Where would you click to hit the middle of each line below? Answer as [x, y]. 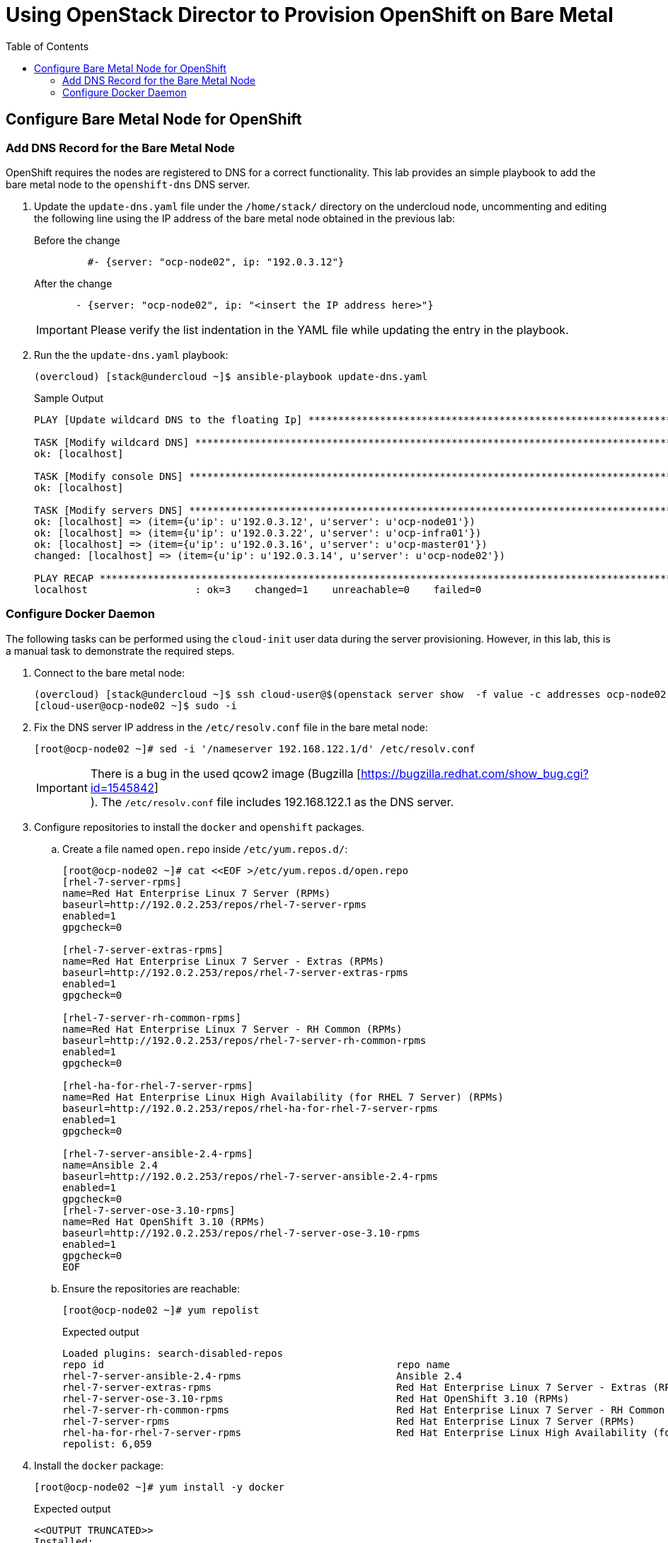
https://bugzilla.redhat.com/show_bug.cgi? [474, 773]
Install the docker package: [99, 1465]
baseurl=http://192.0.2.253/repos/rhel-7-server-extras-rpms [235, 972]
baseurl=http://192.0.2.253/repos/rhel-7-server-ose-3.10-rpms [241, 1233]
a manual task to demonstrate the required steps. [120, 650]
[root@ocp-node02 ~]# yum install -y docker [160, 1487]
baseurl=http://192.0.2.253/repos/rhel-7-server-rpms [214, 904]
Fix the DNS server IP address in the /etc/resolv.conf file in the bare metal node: [231, 727]
